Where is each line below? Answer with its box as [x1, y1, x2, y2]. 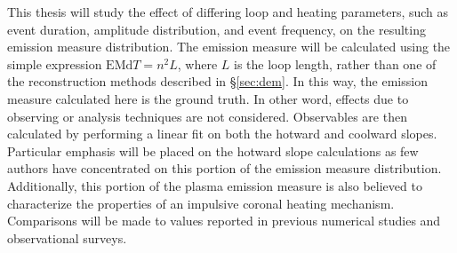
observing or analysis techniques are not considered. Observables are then [7, 107, 407, 125]
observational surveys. [7, 228, 127, 247]
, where [177, 54, 218, 73]
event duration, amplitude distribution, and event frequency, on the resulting [7, 20, 426, 38]
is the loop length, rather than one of [234, 54, 437, 73]
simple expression [7, 54, 102, 73]
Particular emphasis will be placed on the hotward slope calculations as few [7, 141, 419, 160]
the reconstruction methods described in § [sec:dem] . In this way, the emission [7, 72, 428, 91]
